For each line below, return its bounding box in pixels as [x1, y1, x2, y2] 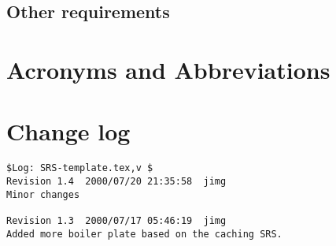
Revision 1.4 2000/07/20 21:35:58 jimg [6, 175, 227, 187]
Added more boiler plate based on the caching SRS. [6, 228, 282, 240]
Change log [6, 115, 131, 147]
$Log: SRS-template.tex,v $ [6, 162, 153, 174]
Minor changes [6, 188, 80, 200]
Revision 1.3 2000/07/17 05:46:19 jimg [6, 214, 227, 226]
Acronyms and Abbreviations [6, 53, 330, 85]
